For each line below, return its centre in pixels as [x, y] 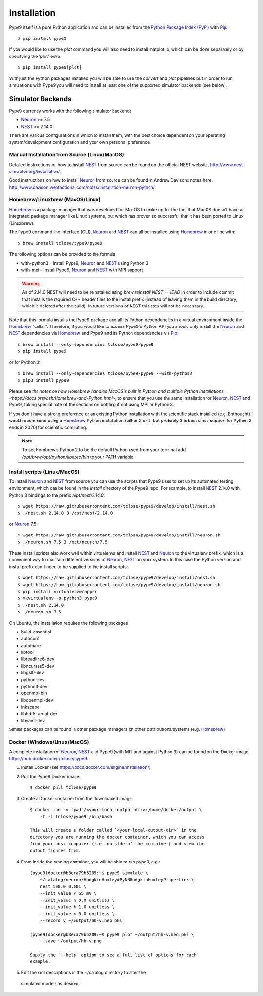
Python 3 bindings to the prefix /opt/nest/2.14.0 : [57, 495]
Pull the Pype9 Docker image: [51, 776]
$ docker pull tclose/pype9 [63, 788]
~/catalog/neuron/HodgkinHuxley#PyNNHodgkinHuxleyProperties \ [117, 880]
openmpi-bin [34, 693]
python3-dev [34, 687]
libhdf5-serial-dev [39, 713]
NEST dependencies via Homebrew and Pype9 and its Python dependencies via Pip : [94, 333]
